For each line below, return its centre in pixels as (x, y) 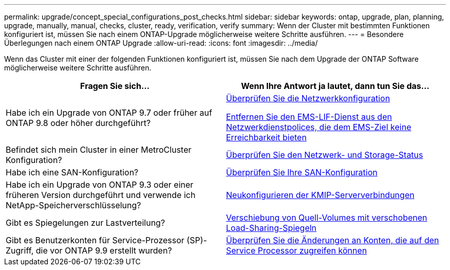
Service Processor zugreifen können (297, 250)
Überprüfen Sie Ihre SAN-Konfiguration (302, 172)
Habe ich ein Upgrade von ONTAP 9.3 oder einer (100, 185)
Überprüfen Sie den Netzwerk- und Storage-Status (325, 155)
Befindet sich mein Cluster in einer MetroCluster (99, 150)
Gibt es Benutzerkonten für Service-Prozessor (95, 240)
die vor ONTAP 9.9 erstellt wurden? (104, 250)
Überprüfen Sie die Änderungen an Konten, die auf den (333, 240)
